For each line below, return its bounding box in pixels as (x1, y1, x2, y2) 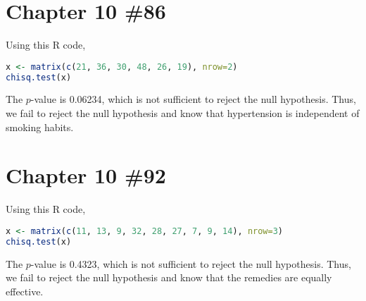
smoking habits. (6, 119, 74, 134)
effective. (6, 283, 44, 298)
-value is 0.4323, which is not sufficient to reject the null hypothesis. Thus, (30, 256, 351, 271)
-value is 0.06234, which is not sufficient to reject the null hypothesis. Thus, (30, 92, 356, 106)
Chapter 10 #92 (6, 161, 166, 190)
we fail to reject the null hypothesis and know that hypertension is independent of (6, 106, 360, 121)
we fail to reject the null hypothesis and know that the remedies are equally (6, 270, 332, 285)
